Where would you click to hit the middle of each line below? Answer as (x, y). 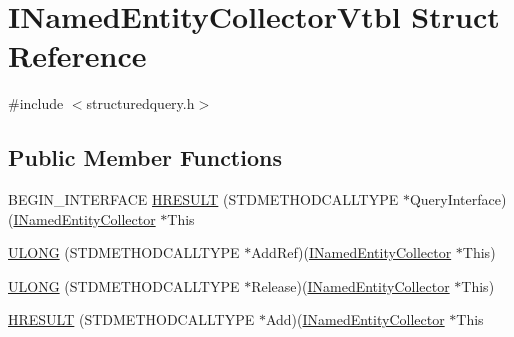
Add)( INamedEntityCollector (355, 319)
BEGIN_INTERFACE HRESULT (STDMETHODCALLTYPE (203, 199)
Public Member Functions (145, 157)
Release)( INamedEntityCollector (350, 285)
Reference (77, 55)
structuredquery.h (140, 103)
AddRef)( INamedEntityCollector (351, 252)
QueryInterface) (458, 199)
